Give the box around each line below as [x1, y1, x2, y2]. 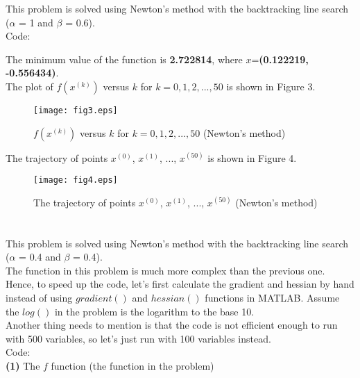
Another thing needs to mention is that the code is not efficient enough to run [6, 318, 338, 332]
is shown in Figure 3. [226, 79, 316, 93]
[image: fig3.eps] [33, 105, 118, 115]
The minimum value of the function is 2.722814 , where [6, 51, 243, 66]
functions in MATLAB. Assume [205, 290, 340, 305]
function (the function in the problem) [51, 359, 214, 372]
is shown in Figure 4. [207, 150, 297, 165]
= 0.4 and [19, 249, 61, 264]
